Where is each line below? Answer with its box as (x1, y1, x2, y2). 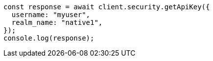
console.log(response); (3, 34, 95, 42)
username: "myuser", (11, 11, 91, 19)
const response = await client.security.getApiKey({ (3, 3, 210, 11)
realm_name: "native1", (11, 19, 103, 26)
